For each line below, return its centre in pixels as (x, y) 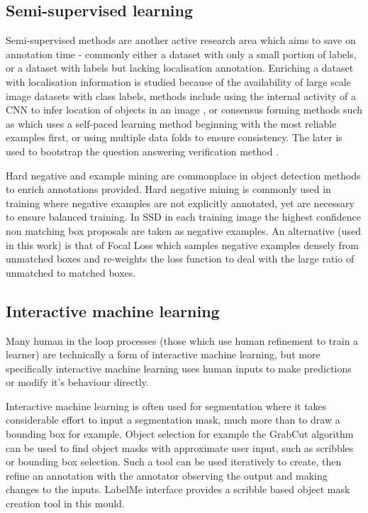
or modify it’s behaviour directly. (77, 382)
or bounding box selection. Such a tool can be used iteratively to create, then (174, 462)
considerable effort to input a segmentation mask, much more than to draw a (173, 420)
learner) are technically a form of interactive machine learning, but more (163, 354)
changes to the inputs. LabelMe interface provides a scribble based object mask (178, 489)
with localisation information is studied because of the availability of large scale (178, 81)
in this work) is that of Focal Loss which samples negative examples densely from (183, 244)
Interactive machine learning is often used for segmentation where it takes (166, 406)
